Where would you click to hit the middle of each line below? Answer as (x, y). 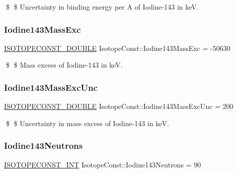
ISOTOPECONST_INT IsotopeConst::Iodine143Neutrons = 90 (103, 164)
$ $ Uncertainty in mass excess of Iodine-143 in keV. (87, 123)
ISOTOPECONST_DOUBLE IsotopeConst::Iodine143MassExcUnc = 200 (119, 106)
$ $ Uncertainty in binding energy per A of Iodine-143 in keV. (102, 7)
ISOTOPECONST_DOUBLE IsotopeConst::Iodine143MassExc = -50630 (117, 48)
